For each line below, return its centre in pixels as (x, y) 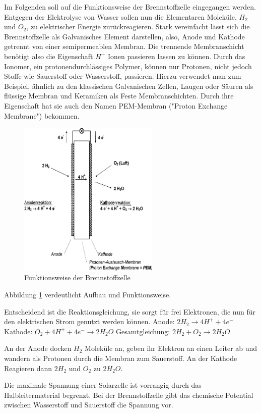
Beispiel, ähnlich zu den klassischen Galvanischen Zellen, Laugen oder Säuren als (129, 86)
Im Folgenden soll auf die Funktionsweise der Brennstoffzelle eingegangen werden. (130, 7)
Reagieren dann (28, 368)
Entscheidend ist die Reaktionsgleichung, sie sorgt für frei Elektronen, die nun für (130, 311)
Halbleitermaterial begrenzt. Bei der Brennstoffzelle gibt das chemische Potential (129, 395)
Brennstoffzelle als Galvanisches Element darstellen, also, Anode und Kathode (124, 36)
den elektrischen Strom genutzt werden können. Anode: (89, 321)
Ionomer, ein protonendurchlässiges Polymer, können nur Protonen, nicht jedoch (128, 66)
